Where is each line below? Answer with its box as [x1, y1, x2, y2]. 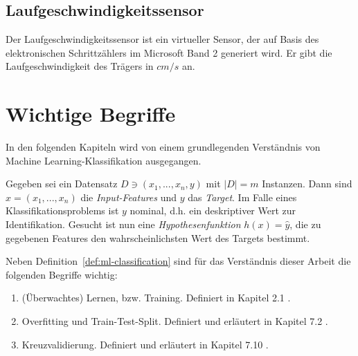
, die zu [289, 217, 321, 232]
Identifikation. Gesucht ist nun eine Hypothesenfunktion [6, 217, 241, 232]
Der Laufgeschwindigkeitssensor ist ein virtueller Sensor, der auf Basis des [6, 32, 319, 46]
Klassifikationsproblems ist [6, 203, 119, 218]
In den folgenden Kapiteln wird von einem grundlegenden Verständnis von [6, 140, 321, 154]
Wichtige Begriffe [6, 100, 176, 128]
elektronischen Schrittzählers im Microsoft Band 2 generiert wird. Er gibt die [6, 45, 332, 59]
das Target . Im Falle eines [188, 189, 297, 204]
